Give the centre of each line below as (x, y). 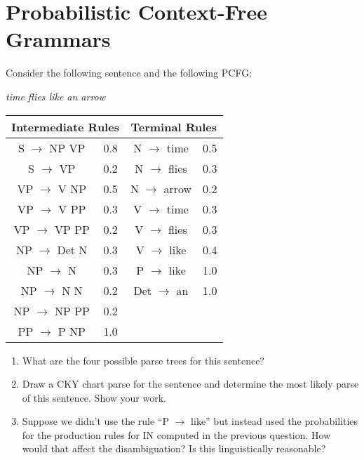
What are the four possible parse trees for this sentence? (143, 360)
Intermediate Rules (65, 126)
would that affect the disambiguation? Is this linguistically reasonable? (174, 448)
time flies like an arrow (56, 96)
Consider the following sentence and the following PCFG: (129, 73)
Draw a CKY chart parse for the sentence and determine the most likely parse (190, 384)
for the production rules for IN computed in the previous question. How (176, 434)
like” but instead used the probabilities (275, 421)
